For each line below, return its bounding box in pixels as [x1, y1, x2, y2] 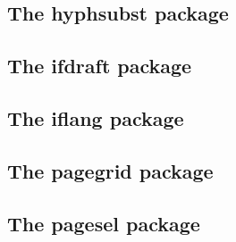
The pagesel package [7, 209, 200, 237]
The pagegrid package [7, 156, 214, 184]
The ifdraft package [7, 52, 192, 79]
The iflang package [7, 104, 184, 131]
